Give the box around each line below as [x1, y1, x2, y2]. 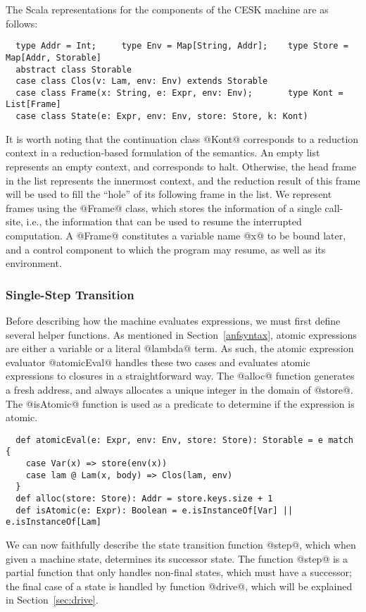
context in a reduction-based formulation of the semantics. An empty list [6, 145, 320, 160]
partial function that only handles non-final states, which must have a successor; [6, 565, 352, 580]
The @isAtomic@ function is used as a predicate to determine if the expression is [6, 396, 355, 411]
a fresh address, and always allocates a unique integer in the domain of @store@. [6, 382, 353, 396]
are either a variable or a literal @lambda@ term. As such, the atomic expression [6, 341, 354, 356]
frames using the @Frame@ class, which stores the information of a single [6, 200, 322, 215]
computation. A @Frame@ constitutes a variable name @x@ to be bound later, [6, 227, 346, 242]
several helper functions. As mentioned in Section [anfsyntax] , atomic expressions [6, 327, 357, 342]
